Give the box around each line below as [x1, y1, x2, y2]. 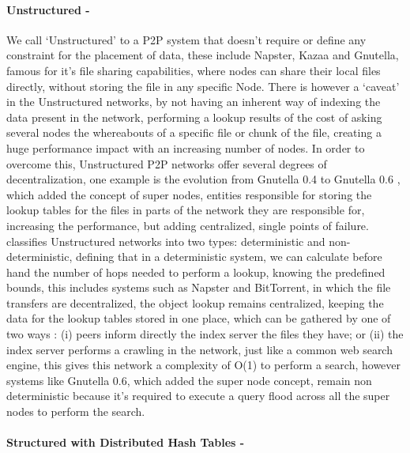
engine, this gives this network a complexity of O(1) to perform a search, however [6, 357, 401, 373]
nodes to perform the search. [6, 403, 145, 420]
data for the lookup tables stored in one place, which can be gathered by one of [6, 310, 391, 327]
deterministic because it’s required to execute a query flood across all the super [6, 387, 390, 404]
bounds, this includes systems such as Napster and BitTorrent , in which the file [6, 279, 391, 296]
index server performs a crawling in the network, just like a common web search [6, 341, 393, 357]
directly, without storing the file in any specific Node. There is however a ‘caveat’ [6, 77, 400, 94]
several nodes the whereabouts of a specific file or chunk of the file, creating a [6, 124, 382, 141]
